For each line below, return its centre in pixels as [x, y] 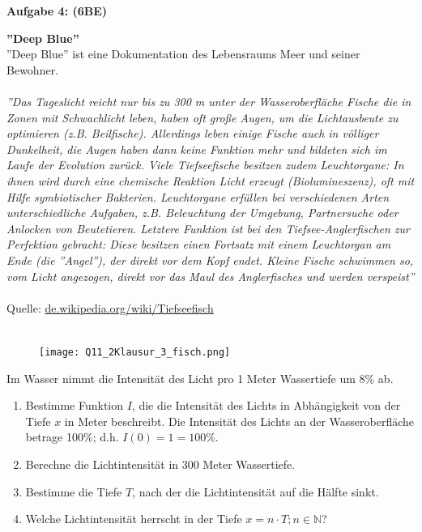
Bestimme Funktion [75, 405]
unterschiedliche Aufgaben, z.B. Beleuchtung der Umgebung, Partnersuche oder [202, 213]
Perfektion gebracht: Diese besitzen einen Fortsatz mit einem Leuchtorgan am [199, 244]
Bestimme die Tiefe [74, 491]
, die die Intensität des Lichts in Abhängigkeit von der [266, 405]
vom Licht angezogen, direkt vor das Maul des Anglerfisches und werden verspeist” [211, 276]
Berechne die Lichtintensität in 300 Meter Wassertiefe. [160, 464]
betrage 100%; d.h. [72, 437]
